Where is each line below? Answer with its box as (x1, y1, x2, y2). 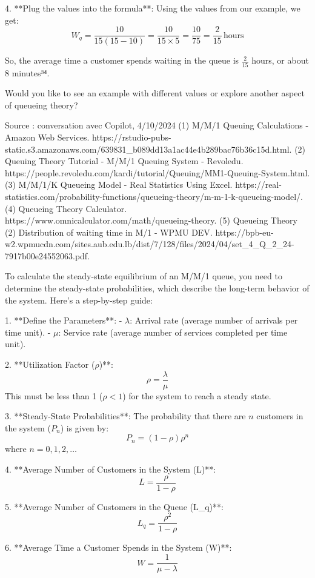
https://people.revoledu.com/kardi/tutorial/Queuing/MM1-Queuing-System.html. (5, 166, 310, 179)
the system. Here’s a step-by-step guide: (5, 293, 153, 306)
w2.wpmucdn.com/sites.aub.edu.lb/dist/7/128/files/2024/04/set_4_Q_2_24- (5, 238, 294, 250)
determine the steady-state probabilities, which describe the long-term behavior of (5, 282, 310, 294)
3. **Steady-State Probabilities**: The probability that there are (5, 410, 246, 422)
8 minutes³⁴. (5, 66, 50, 79)
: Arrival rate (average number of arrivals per (130, 314, 298, 327)
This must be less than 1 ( (5, 389, 103, 402)
